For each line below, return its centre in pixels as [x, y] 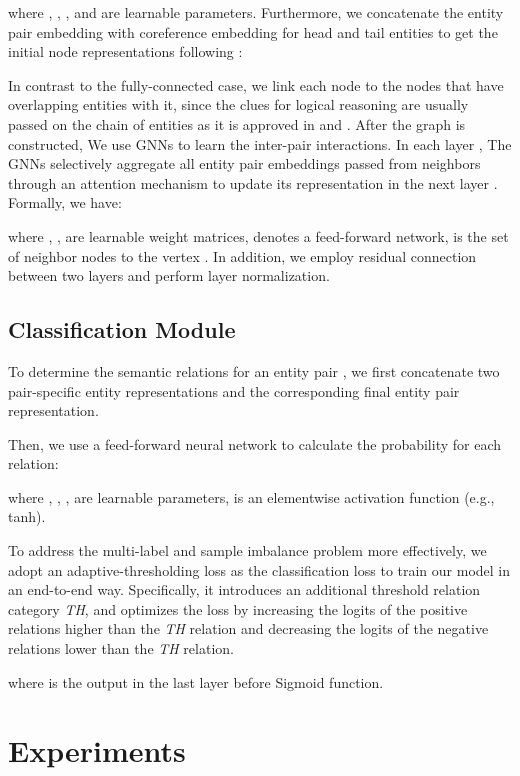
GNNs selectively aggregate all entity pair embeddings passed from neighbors [244, 163]
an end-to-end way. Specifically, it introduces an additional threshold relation [244, 589]
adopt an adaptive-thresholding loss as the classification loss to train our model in [259, 569]
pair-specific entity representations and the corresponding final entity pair [234, 390]
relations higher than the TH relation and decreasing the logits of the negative [248, 628]
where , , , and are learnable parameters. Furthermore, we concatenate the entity [256, 12]
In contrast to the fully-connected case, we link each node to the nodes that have [256, 84]
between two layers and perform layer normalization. [169, 275]
